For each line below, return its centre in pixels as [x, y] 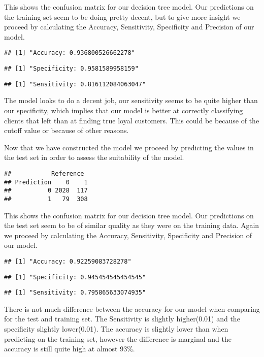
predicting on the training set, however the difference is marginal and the [118, 338]
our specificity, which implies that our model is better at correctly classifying [124, 110]
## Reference [44, 173]
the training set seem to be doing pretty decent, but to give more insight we [122, 17]
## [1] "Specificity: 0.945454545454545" [75, 277]
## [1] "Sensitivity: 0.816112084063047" [75, 84]
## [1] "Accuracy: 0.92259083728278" [68, 261]
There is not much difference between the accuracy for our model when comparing [132, 309]
